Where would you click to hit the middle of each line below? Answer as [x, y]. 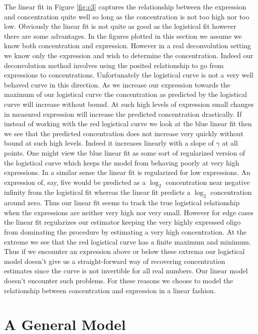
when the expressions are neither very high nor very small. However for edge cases [129, 212]
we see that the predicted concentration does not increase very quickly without [124, 133]
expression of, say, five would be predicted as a [75, 182]
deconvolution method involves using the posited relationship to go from [114, 65]
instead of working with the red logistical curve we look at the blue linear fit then [128, 124]
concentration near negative [208, 182]
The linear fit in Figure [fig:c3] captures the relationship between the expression [125, 6]
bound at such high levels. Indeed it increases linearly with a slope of [109, 143]
